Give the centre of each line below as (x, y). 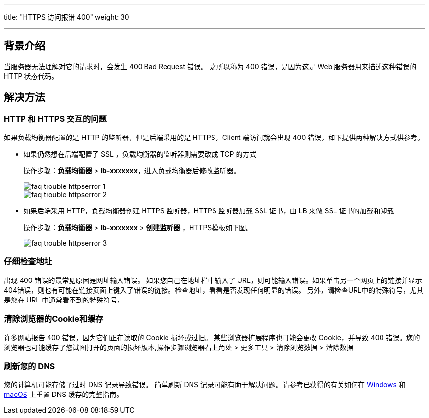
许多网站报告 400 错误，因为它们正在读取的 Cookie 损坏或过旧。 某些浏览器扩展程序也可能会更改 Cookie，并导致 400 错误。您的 (212, 337)
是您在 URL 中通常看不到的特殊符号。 (64, 300)
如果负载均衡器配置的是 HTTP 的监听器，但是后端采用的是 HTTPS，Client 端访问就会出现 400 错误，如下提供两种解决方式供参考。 (214, 138)
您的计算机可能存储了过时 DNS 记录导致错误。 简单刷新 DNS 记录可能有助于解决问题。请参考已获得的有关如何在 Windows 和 (205, 385)
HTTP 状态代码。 (31, 76)
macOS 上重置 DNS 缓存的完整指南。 (64, 395)
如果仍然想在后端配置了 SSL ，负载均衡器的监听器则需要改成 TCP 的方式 (140, 154)
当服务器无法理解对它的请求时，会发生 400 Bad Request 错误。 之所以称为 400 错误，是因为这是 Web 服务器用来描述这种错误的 (210, 66)
